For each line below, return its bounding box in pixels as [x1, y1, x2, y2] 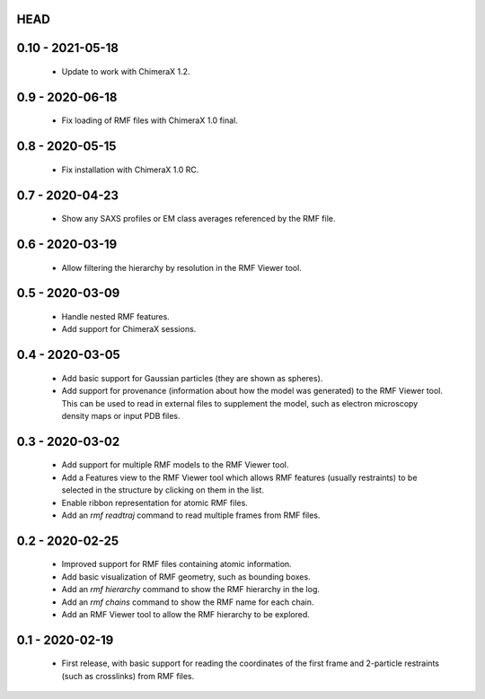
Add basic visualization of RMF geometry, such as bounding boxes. [61, 571, 311, 582]
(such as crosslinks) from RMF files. [61, 670, 195, 681]
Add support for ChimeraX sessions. [61, 324, 197, 335]
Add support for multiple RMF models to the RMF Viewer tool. [61, 459, 289, 470]
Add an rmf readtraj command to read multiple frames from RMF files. [61, 510, 321, 520]
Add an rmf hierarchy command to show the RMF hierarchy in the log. [61, 584, 321, 595]
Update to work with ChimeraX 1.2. [61, 66, 190, 77]
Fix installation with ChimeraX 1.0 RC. [61, 164, 199, 175]
